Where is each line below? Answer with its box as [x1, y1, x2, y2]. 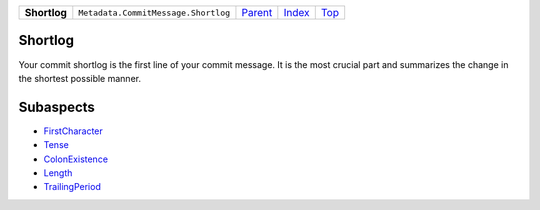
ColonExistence [43, 153, 109, 165]
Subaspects [18, 98, 95, 115]
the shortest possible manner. [18, 72, 142, 84]
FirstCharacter [43, 125, 104, 137]
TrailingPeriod [43, 181, 102, 193]
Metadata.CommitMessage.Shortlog [78, 7, 231, 18]
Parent [241, 6, 273, 19]
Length [43, 166, 73, 179]
